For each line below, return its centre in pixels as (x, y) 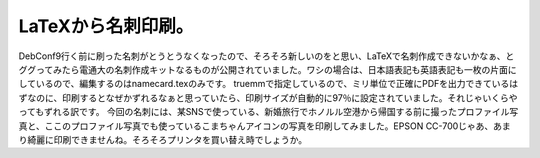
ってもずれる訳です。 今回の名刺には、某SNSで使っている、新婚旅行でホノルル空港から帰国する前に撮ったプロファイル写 (268, 112)
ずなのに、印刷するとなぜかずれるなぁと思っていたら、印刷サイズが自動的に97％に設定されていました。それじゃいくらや (268, 97)
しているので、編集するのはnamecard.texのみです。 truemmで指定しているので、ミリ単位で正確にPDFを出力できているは (268, 84)
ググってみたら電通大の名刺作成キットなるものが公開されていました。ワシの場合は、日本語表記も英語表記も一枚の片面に (267, 69)
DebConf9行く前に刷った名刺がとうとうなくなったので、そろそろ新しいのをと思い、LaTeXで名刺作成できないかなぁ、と (266, 56)
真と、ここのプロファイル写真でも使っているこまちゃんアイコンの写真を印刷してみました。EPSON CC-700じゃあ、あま (265, 126)
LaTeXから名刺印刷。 (106, 26)
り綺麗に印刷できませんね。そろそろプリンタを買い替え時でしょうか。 (163, 139)
